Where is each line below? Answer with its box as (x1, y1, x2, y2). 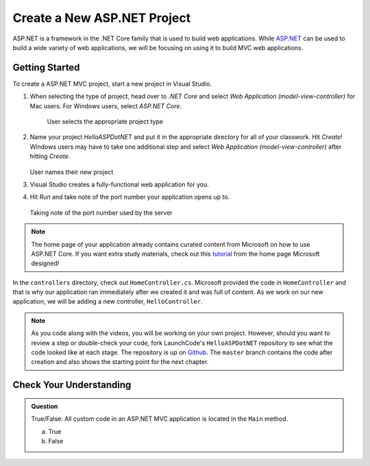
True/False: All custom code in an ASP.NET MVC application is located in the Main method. (31, 415, 288, 423)
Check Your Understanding (12, 379, 132, 391)
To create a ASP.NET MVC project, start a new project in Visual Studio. (12, 79, 212, 88)
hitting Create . (29, 152, 71, 160)
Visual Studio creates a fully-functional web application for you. (29, 180, 209, 188)
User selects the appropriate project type (47, 117, 164, 126)
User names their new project (29, 168, 114, 176)
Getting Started (12, 62, 80, 73)
